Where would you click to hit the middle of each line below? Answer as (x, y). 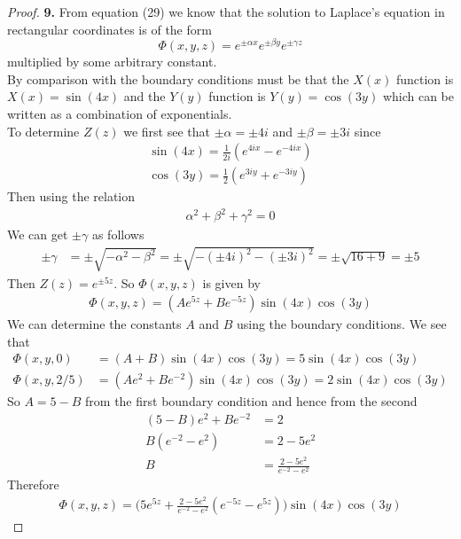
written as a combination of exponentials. (120, 114)
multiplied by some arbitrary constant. (112, 62)
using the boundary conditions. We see (341, 324)
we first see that (167, 131)
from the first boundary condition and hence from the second (251, 401)
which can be (418, 96)
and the (145, 96)
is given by (231, 282)
